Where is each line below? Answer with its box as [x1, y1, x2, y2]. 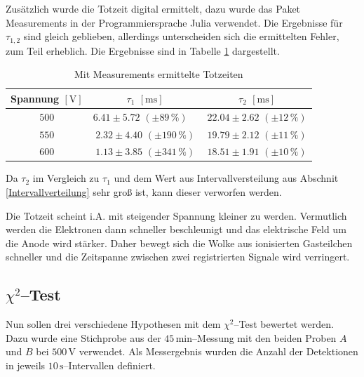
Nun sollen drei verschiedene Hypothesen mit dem [6, 317, 221, 331]
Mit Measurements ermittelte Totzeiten [74, 67, 243, 81]
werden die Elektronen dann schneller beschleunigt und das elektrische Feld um [6, 222, 346, 237]
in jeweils [6, 358, 46, 372]
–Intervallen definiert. [63, 358, 156, 372]
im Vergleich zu [32, 171, 100, 185]
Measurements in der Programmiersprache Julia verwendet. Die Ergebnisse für [6, 15, 343, 29]
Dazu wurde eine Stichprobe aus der [6, 330, 161, 345]
